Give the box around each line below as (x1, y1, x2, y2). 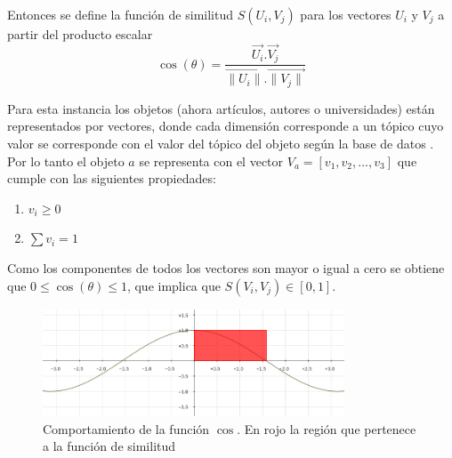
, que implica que (126, 276, 221, 294)
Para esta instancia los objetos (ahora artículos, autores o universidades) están (7, 99, 435, 117)
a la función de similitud (43, 437, 176, 455)
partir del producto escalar (7, 25, 153, 43)
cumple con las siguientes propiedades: (7, 169, 216, 188)
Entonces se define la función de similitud (7, 5, 233, 23)
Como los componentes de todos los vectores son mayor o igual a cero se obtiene (7, 258, 445, 277)
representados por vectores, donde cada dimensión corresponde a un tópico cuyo (7, 117, 444, 135)
